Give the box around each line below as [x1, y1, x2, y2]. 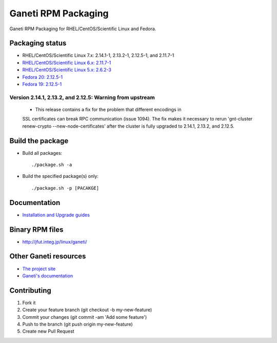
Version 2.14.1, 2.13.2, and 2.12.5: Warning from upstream [9, 94, 155, 101]
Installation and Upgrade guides [22, 212, 90, 218]
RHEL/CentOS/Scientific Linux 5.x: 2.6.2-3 [22, 67, 111, 73]
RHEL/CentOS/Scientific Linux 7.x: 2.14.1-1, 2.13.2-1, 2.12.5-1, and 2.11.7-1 [22, 52, 174, 58]
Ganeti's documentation [22, 272, 73, 279]
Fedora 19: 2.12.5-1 [22, 81, 62, 87]
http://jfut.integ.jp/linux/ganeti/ [22, 238, 87, 245]
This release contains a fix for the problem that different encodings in [35, 106, 182, 112]
